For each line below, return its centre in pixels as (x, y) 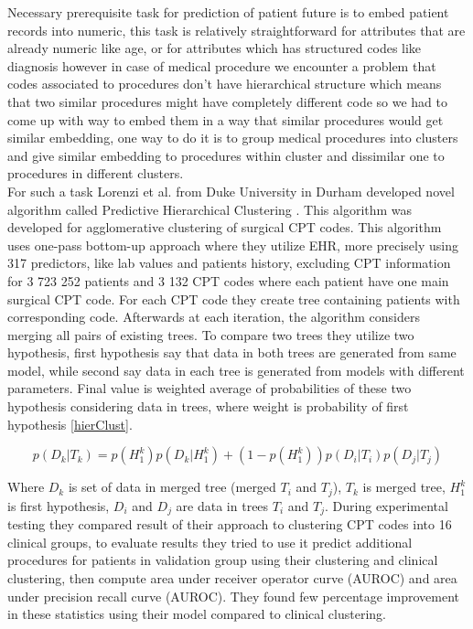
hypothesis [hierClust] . (70, 424)
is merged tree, (404, 487)
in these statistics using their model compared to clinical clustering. (197, 614)
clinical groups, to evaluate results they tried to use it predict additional (210, 542)
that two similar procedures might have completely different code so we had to (227, 101)
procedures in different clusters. (96, 173)
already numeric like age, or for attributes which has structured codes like (215, 48)
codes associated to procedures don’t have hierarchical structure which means (225, 84)
